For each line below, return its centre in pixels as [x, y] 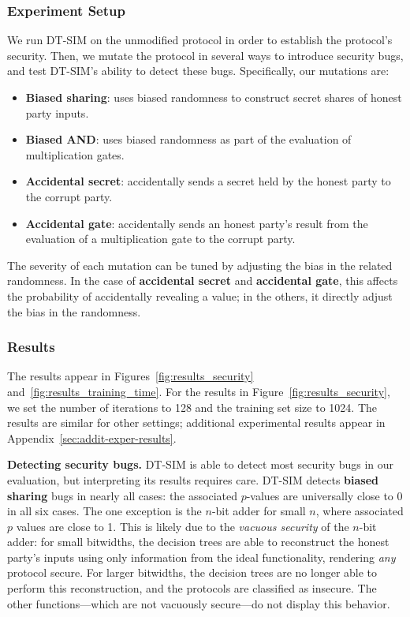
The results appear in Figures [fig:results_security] [130, 376]
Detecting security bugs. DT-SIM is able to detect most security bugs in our [201, 464]
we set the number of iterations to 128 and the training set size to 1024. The [192, 407]
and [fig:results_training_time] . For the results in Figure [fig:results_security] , [199, 391]
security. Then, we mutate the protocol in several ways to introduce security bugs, [205, 55]
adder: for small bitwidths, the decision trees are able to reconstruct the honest [198, 542]
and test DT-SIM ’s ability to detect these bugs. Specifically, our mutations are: [198, 71]
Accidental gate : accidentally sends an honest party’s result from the [197, 223]
